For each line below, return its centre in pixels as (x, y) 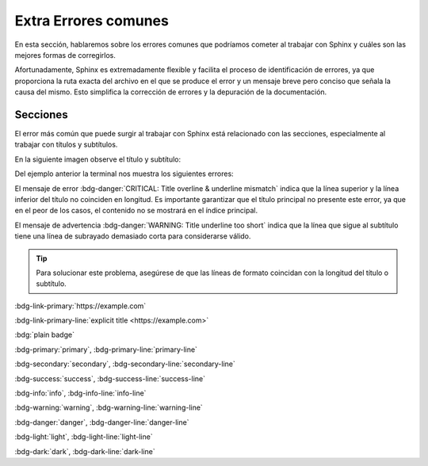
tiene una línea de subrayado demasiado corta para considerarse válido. (133, 236)
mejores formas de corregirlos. (65, 55)
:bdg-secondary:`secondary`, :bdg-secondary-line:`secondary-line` (125, 364)
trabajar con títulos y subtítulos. (66, 145)
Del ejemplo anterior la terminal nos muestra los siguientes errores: (124, 174)
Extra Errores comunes (92, 21)
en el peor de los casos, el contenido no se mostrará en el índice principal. (136, 211)
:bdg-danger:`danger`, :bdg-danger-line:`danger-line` (102, 422)
